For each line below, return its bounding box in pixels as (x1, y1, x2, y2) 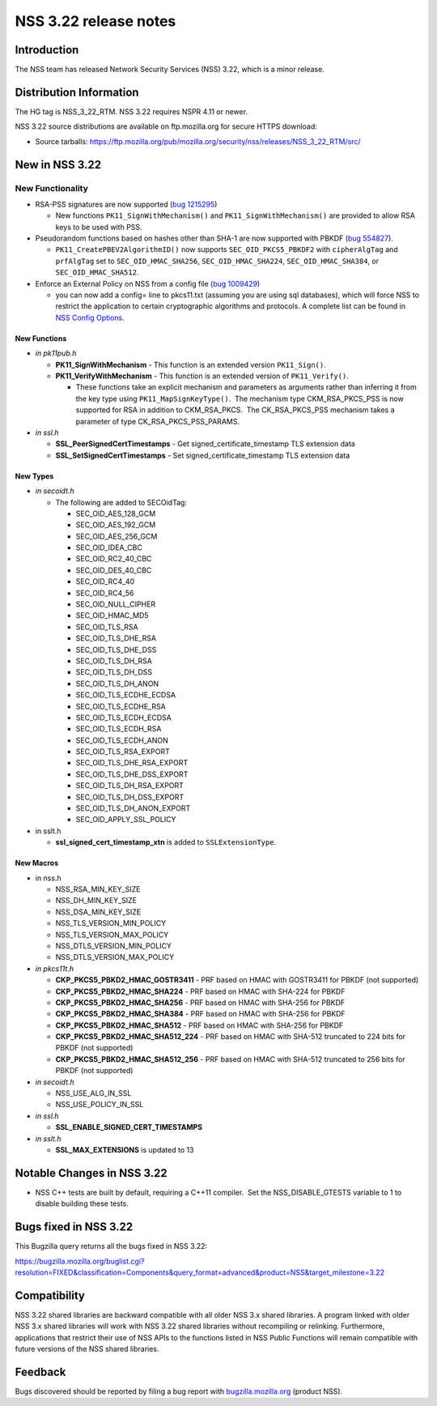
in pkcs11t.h (35, 964, 74, 974)
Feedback (15, 1365, 66, 1378)
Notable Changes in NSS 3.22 (15, 1166, 168, 1180)
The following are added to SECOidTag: (55, 497, 188, 507)
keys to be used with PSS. (55, 222, 142, 232)
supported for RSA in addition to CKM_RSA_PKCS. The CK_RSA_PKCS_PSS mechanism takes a (75, 405, 395, 415)
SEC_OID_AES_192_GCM (75, 520, 156, 530)
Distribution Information (15, 85, 139, 99)
